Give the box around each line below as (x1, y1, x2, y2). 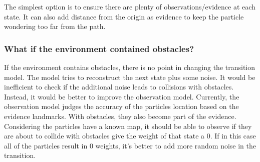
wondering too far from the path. (4, 21, 106, 31)
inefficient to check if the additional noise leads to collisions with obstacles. (4, 81, 234, 92)
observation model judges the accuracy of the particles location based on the (4, 101, 239, 111)
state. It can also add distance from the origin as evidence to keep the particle (4, 11, 244, 21)
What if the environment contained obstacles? (4, 42, 194, 54)
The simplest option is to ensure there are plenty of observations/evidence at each (4, 1, 255, 11)
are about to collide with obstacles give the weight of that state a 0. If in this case (4, 130, 256, 141)
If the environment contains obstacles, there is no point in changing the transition (4, 62, 255, 72)
